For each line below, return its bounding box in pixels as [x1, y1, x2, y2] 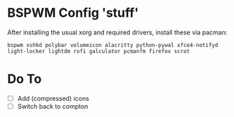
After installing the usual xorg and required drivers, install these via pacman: [7, 28, 228, 36]
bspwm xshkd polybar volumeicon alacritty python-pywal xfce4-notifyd [7, 41, 219, 48]
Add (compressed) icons [17, 94, 89, 102]
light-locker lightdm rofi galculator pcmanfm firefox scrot [7, 48, 190, 55]
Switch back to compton [17, 102, 89, 110]
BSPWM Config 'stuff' [7, 5, 139, 21]
